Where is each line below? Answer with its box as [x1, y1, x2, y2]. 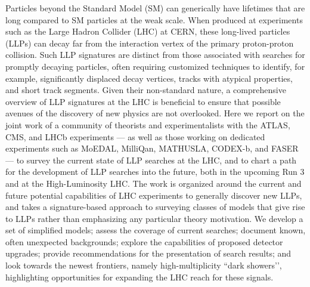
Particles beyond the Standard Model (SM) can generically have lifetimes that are [5, 2, 305, 14]
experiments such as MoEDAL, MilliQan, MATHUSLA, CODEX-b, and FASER [5, 142, 299, 155]
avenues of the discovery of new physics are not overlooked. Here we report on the [5, 107, 305, 119]
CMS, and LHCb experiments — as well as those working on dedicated [5, 130, 265, 143]
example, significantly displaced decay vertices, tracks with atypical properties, [5, 72, 293, 84]
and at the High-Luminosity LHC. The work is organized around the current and [5, 177, 302, 189]
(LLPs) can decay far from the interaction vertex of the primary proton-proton [5, 36, 294, 49]
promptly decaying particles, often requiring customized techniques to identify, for [5, 60, 305, 72]
